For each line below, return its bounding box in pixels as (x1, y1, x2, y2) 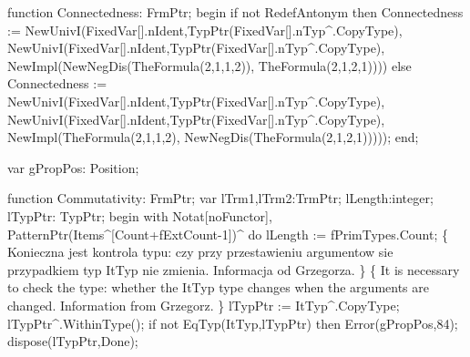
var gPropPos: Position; (7, 158, 139, 177)
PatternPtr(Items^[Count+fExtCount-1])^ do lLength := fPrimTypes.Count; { (7, 224, 448, 243)
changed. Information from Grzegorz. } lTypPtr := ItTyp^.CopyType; (7, 295, 400, 314)
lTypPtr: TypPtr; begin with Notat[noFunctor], (7, 206, 272, 225)
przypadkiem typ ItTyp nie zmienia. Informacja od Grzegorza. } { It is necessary (7, 260, 460, 279)
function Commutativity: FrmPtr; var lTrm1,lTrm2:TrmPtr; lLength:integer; (7, 189, 434, 208)
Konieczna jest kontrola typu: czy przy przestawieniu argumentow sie (7, 242, 393, 261)
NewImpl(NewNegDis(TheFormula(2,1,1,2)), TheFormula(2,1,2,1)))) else (7, 56, 412, 75)
